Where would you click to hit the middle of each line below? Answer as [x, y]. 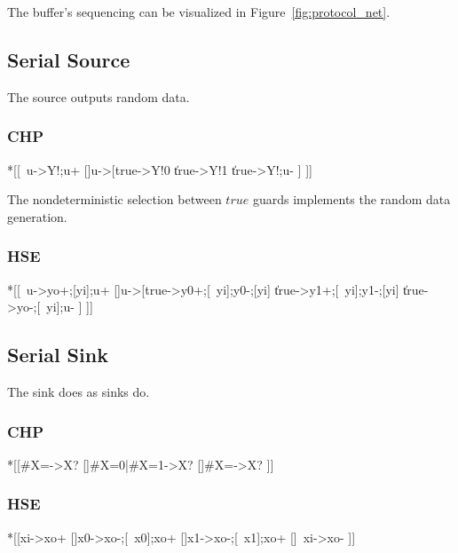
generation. [37, 216]
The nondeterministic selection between [114, 199]
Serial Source [69, 59]
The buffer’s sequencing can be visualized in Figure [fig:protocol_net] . [199, 12]
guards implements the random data [351, 199]
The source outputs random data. [99, 96]
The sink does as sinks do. [79, 391]
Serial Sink [58, 355]
